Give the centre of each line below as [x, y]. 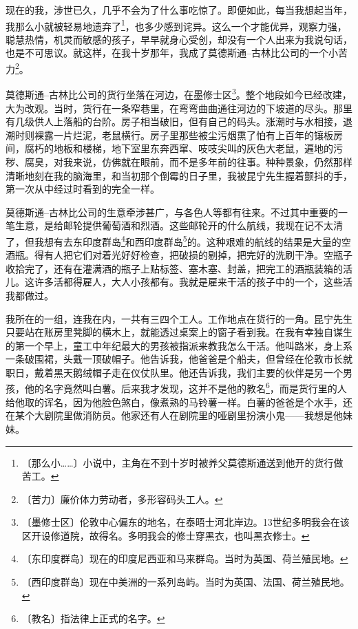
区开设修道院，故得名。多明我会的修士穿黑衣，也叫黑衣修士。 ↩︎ [166, 535]
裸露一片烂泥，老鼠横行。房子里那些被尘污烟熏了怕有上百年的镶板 [183, 135]
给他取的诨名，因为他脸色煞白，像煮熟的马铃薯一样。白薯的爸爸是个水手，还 [179, 402]
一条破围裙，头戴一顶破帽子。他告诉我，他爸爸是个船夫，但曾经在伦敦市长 [174, 359]
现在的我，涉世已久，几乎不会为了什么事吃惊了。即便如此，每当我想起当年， [179, 10]
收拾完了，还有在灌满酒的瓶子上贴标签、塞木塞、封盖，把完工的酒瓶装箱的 [174, 268]
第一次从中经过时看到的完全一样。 [83, 189]
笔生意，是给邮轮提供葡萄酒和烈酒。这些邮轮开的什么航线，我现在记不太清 [174, 225]
